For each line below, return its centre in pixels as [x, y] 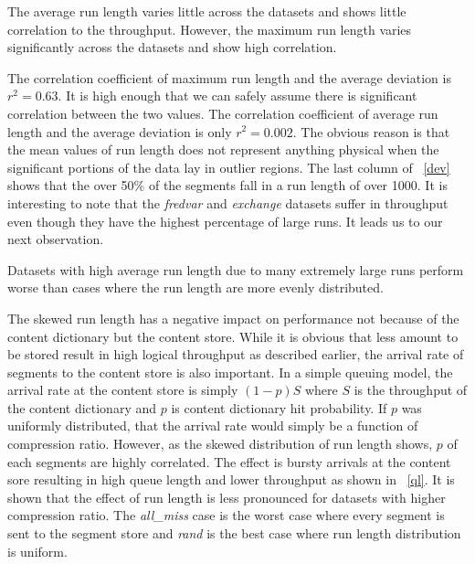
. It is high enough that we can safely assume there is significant [237, 96]
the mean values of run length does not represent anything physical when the [223, 149]
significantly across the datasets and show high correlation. [172, 47]
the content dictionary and [82, 407]
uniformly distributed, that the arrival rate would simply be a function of [213, 426]
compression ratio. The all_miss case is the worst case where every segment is [226, 515]
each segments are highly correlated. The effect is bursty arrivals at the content [229, 461]
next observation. [56, 239]
